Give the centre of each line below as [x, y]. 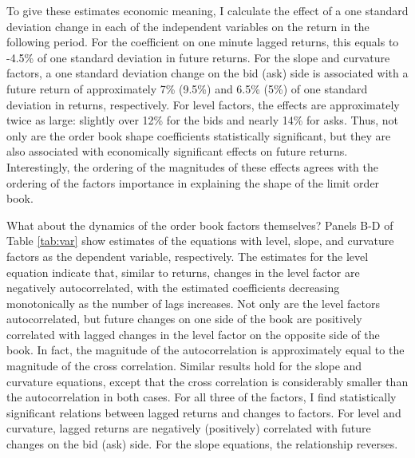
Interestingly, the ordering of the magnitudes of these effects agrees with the [193, 166]
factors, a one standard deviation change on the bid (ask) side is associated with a [207, 73]
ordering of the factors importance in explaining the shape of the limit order [193, 182]
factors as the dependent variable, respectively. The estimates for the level [188, 256]
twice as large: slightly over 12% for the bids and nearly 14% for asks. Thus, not [203, 120]
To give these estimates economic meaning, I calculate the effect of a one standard [207, 10]
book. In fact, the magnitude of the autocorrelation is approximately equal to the [206, 350]
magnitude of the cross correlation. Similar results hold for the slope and [184, 366]
